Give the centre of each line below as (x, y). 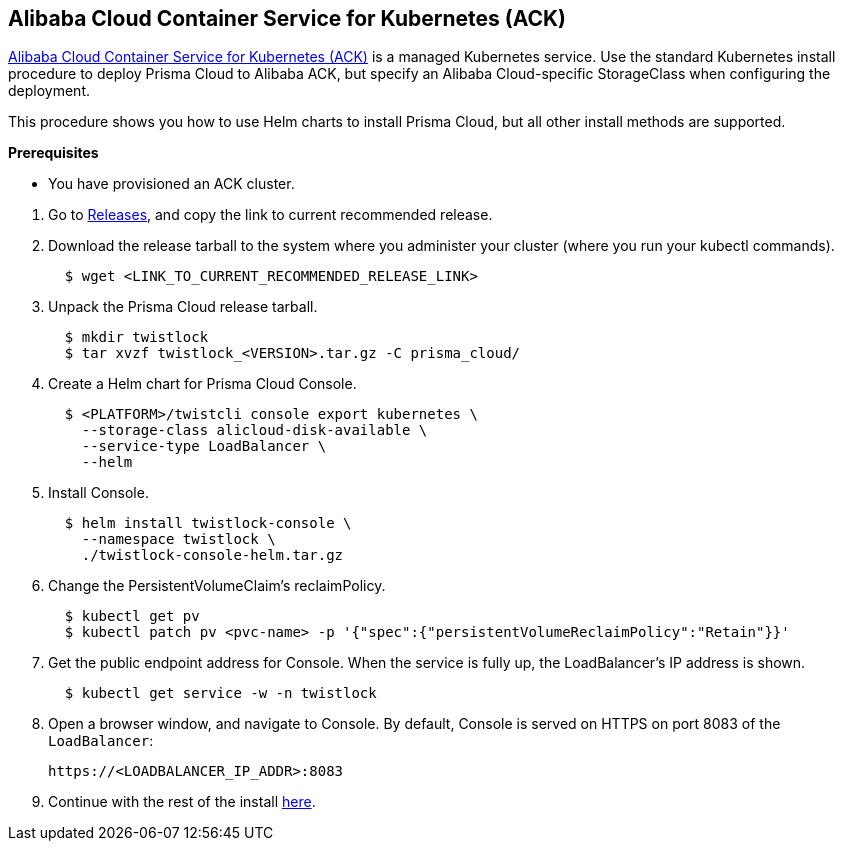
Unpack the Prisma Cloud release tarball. (183, 307)
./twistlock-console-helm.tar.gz (212, 555)
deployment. (49, 91)
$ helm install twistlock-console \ (208, 523)
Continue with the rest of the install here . (182, 802)
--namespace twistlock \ (178, 539)
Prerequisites (53, 153)
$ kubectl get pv (132, 616)
